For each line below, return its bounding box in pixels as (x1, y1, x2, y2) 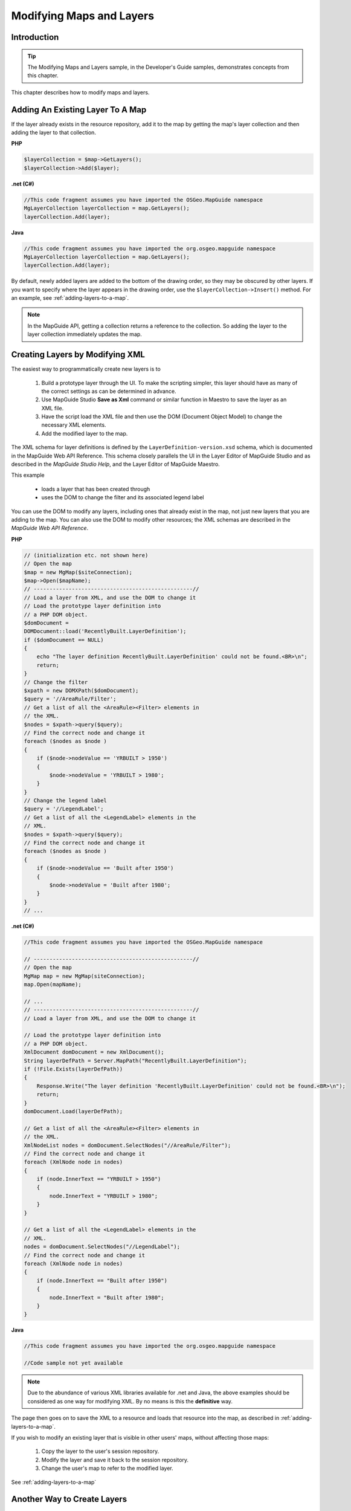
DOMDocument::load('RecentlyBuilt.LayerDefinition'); (24, 628, 187, 635)
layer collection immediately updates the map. (27, 331, 142, 338)
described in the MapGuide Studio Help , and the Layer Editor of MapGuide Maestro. (11, 461, 220, 468)
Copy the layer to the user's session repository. (41, 1448, 159, 1455)
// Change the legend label (24, 797, 107, 804)
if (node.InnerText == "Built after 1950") (36, 1277, 167, 1284)
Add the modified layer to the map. (41, 430, 128, 437)
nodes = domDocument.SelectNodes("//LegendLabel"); (24, 1243, 181, 1251)
